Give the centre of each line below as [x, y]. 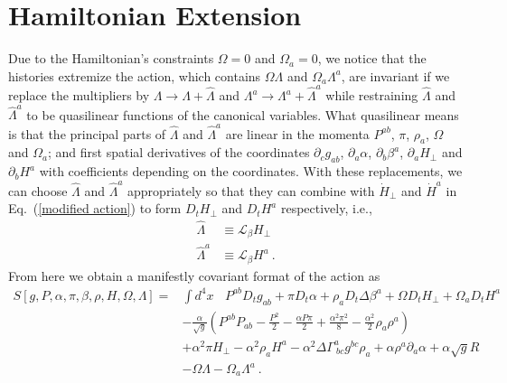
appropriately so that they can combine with [251, 190]
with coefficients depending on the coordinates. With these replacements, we [251, 171]
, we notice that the [372, 58]
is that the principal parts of [87, 133]
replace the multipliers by [79, 95]
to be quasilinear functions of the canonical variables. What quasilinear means [243, 114]
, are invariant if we [395, 75]
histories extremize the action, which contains [135, 75]
